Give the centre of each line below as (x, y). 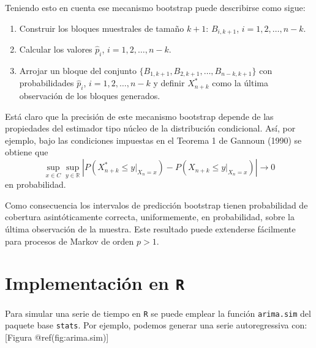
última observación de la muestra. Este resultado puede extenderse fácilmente (150, 229)
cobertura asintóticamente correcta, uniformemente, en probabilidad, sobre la (150, 217)
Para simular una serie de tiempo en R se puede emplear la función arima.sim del (158, 313)
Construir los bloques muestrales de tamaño (102, 28)
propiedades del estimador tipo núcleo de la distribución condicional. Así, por (150, 128)
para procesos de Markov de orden (70, 241)
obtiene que (27, 152)
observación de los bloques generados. (90, 96)
